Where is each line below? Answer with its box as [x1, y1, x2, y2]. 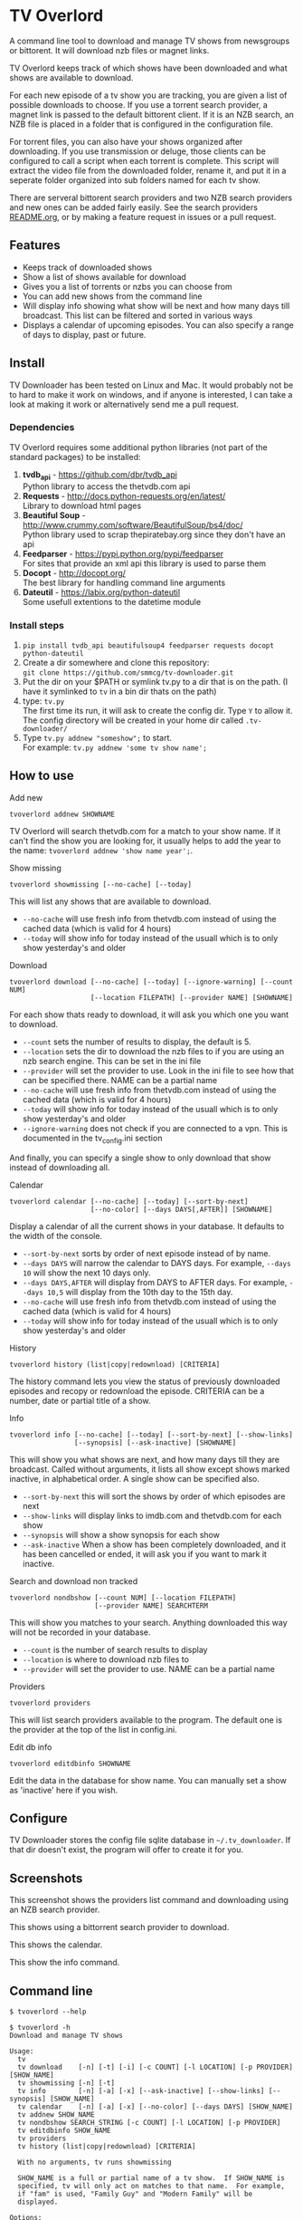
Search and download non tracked [9, 1575, 138, 1586]
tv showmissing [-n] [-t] [17, 2079, 116, 2088]
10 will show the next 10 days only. [22, 1267, 151, 1278]
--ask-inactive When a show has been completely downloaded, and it [22, 1539, 287, 1550]
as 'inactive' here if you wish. [9, 1784, 118, 1795]
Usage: [9, 2047, 34, 2056]
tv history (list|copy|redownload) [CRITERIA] [17, 2142, 196, 2151]
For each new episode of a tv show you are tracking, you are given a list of [9, 90, 288, 101]
